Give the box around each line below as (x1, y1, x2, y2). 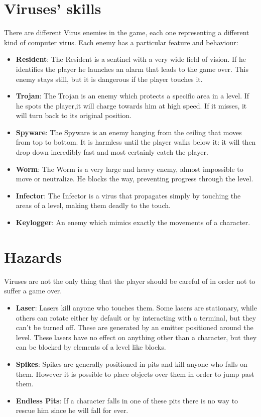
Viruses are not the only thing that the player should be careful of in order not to (4, 275, 255, 286)
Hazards (4, 246, 62, 267)
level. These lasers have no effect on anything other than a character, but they (16, 332, 257, 342)
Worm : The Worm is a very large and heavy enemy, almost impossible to (16, 163, 243, 174)
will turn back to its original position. (16, 110, 132, 121)
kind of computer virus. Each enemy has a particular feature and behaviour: (4, 37, 238, 47)
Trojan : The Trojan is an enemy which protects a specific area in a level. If (16, 90, 249, 101)
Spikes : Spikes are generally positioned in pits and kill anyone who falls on (16, 358, 247, 369)
